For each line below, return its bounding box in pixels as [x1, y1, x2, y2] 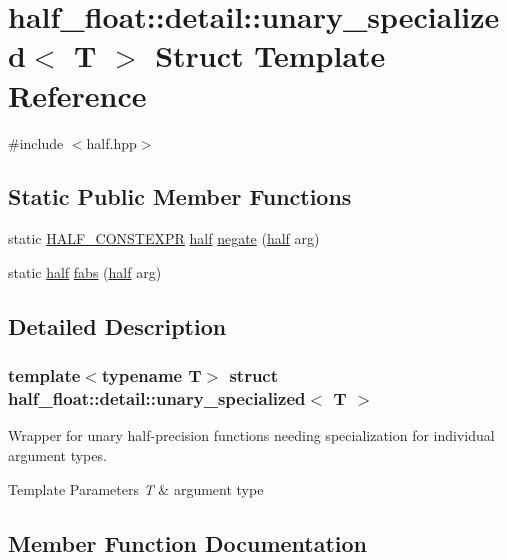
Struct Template [155, 35, 386, 76]
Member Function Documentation [8, 527, 368, 558]
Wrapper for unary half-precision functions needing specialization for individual [8, 425, 495, 446]
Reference [8, 74, 147, 115]
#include [8, 132, 64, 153]
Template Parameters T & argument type [8, 478, 264, 499]
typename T [101, 363, 202, 388]
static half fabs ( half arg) [8, 261, 162, 282]
